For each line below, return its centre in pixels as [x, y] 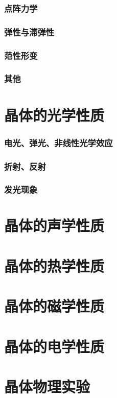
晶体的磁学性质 [54, 306]
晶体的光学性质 [54, 115]
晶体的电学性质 [54, 346]
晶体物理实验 [47, 386]
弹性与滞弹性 [29, 32]
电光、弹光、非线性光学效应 [58, 142]
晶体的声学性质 [54, 225]
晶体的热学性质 [54, 265]
